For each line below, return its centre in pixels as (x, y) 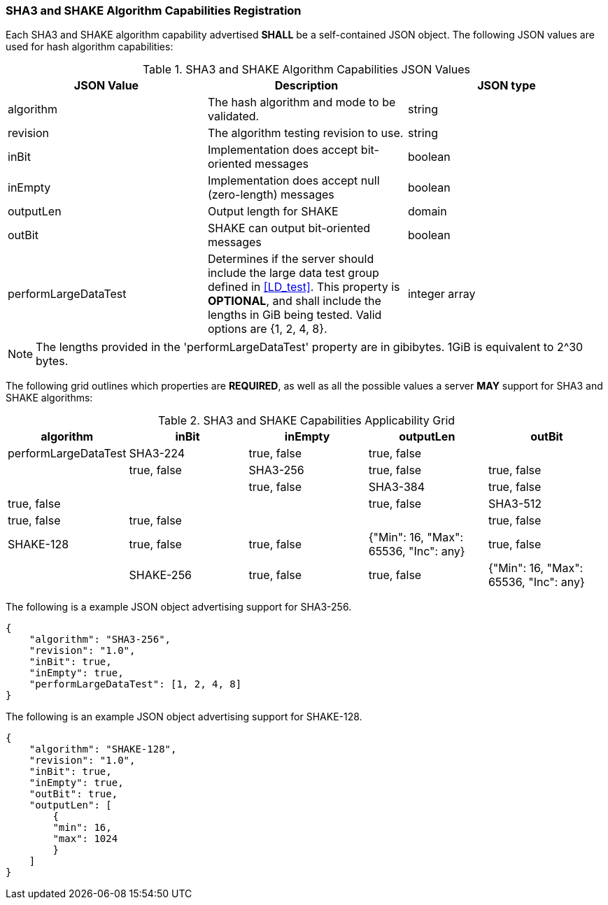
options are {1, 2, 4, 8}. (267, 329)
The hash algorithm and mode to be (302, 102)
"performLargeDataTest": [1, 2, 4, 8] (135, 684)
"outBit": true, (73, 794)
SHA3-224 (157, 454)
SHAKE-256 (161, 575)
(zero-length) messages (271, 195)
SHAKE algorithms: (49, 398)
